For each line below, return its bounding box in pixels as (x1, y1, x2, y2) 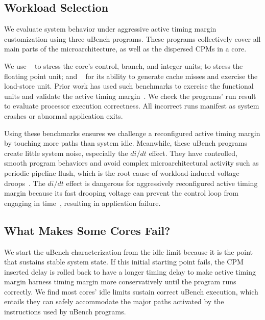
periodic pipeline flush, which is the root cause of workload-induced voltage (4, 167, 239, 178)
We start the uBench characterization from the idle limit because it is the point (4, 246, 253, 257)
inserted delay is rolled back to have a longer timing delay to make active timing (4, 266, 256, 277)
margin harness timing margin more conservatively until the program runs (4, 276, 236, 287)
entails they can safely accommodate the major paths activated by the (4, 296, 224, 307)
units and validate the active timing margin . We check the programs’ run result (4, 90, 256, 101)
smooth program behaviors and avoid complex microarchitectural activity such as (4, 157, 259, 168)
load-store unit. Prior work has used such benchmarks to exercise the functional (4, 81, 254, 91)
